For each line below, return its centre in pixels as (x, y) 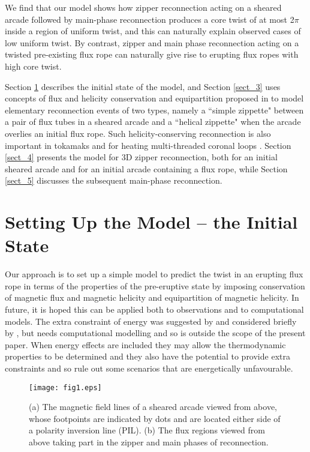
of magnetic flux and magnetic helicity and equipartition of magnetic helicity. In (152, 297)
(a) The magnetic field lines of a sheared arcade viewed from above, (153, 407)
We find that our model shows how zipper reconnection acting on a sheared (143, 7)
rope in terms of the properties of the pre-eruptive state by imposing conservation (155, 285)
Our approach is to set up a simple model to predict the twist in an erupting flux (154, 274)
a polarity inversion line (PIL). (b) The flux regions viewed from (147, 430)
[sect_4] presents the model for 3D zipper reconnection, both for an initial (141, 157)
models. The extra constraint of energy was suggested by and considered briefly (151, 321)
